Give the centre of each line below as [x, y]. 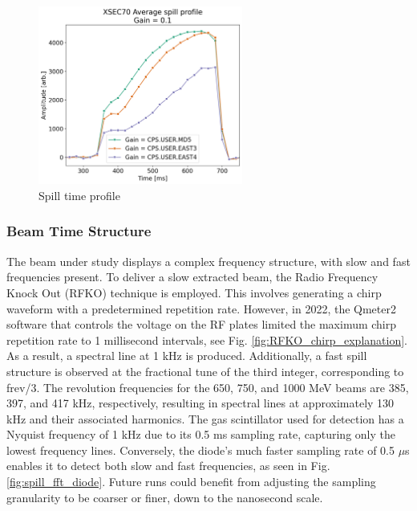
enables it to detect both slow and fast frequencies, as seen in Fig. [168, 466]
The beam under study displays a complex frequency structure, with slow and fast [208, 261]
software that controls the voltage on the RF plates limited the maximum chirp [202, 324]
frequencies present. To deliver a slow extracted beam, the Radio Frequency [192, 277]
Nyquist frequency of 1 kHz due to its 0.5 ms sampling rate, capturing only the [201, 434]
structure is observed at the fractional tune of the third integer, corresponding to [205, 371]
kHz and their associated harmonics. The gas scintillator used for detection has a [205, 418]
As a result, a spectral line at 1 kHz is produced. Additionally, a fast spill [187, 356]
